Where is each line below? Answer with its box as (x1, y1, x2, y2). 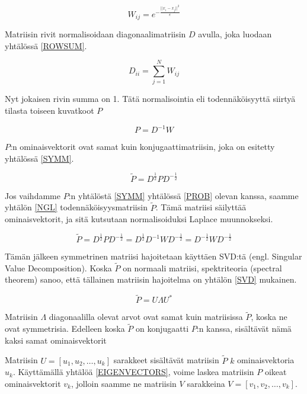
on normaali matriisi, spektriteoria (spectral (123, 261, 282, 274)
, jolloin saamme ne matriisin (71, 377, 177, 389)
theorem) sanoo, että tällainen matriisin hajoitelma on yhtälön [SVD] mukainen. (5, 273, 297, 286)
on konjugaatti (135, 322, 189, 335)
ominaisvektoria (237, 354, 295, 366)
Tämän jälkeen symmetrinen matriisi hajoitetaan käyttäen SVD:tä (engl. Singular (5, 250, 302, 262)
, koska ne (251, 310, 287, 323)
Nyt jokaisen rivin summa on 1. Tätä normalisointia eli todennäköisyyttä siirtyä (5, 92, 296, 105)
